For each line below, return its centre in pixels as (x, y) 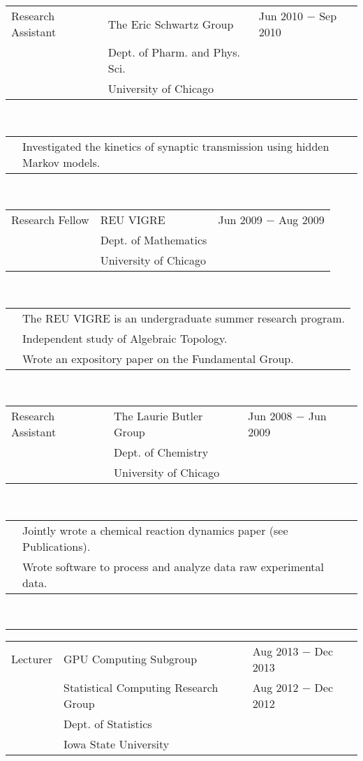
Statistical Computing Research (141, 687)
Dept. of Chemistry (161, 452)
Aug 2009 (301, 220)
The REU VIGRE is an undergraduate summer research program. (184, 318)
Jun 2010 (281, 16)
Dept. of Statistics (108, 723)
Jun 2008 (270, 416)
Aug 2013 (275, 651)
